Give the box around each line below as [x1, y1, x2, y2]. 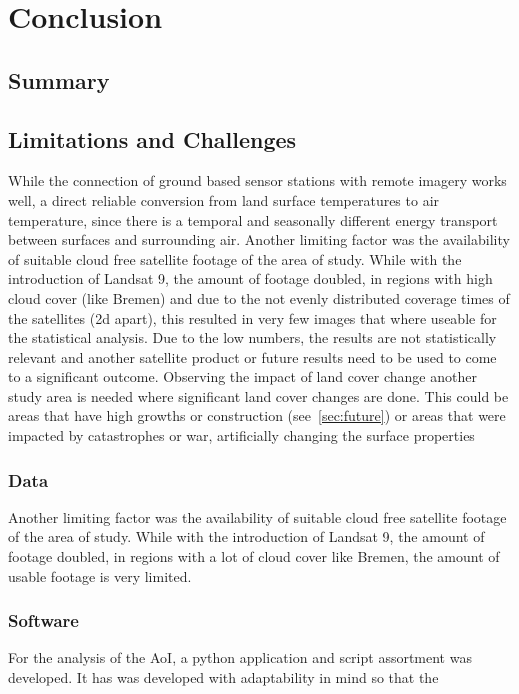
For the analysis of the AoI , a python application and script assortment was [8, 647, 472, 668]
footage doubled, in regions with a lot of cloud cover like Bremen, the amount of [8, 546, 500, 567]
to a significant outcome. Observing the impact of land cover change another [8, 366, 477, 387]
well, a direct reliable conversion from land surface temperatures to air [8, 189, 440, 210]
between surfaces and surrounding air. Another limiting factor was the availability [8, 229, 510, 250]
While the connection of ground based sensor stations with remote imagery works [8, 170, 507, 191]
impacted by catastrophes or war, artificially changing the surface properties [8, 425, 475, 446]
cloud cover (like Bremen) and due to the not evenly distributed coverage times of [8, 287, 510, 308]
